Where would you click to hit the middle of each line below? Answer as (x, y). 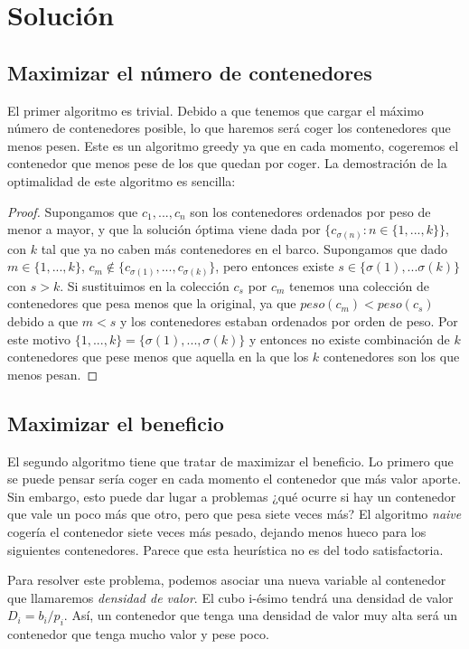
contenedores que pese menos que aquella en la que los (158, 357)
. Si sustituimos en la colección (145, 285)
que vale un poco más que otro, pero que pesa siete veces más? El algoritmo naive (234, 514)
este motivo (39, 339)
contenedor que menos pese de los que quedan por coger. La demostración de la (227, 163)
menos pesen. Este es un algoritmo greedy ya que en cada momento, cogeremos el (233, 145)
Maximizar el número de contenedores (190, 72)
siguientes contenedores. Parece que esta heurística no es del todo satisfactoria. (225, 549)
